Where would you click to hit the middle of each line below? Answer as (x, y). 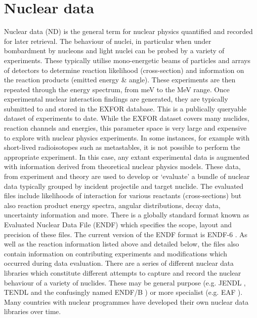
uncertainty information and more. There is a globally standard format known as (127, 215)
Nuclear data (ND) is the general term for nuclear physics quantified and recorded (128, 31)
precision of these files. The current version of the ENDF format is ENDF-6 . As (126, 234)
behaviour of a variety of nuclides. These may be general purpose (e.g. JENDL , (125, 282)
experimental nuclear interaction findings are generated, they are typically (116, 99)
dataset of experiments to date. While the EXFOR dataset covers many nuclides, (127, 118)
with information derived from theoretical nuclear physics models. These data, (122, 166)
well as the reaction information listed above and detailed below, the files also (122, 244)
